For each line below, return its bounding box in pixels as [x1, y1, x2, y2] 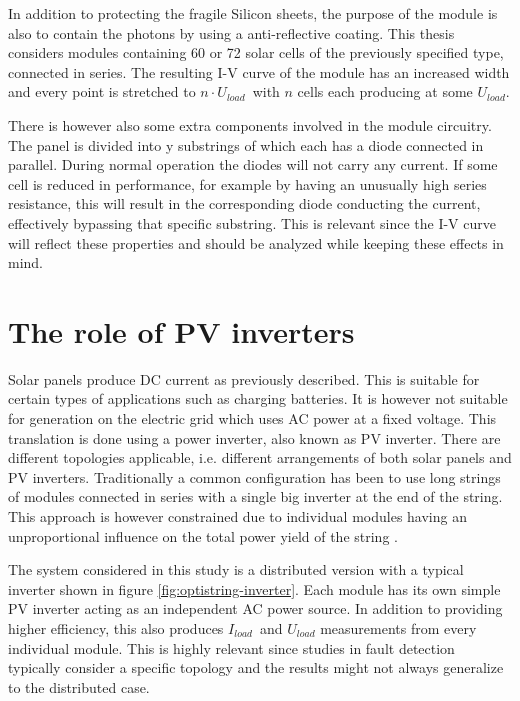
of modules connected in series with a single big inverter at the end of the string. [8, 486, 503, 507]
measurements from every [320, 617, 477, 638]
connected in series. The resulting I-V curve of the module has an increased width [8, 61, 510, 82]
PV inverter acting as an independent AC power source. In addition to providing [8, 598, 503, 619]
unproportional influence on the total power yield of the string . [8, 525, 398, 546]
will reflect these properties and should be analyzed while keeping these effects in [8, 232, 504, 253]
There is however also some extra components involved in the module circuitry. [8, 114, 492, 135]
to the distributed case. [8, 676, 150, 697]
